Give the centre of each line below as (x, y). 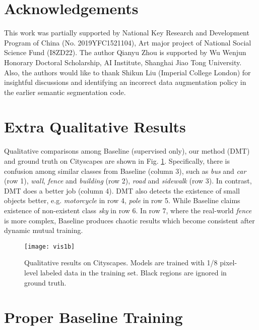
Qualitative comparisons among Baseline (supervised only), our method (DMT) (127, 151)
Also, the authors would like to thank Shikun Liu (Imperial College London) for (127, 72)
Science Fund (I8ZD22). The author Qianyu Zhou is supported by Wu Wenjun (125, 52)
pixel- (229, 263)
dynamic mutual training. (44, 230)
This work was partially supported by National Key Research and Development (127, 33)
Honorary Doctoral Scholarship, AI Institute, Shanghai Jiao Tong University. (123, 62)
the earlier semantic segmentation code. (65, 92)
